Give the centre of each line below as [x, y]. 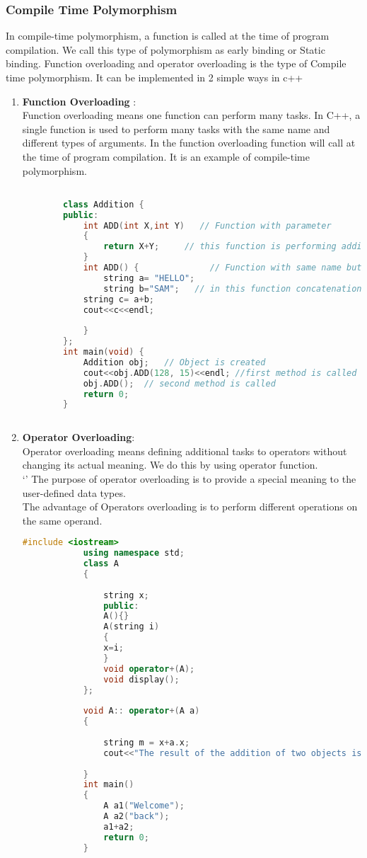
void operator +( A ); [149, 669]
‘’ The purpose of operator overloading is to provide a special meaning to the [189, 478]
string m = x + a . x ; [147, 742]
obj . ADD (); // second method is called [179, 383]
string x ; [126, 595]
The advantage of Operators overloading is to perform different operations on [190, 507]
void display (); [141, 679]
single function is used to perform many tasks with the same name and [176, 128]
